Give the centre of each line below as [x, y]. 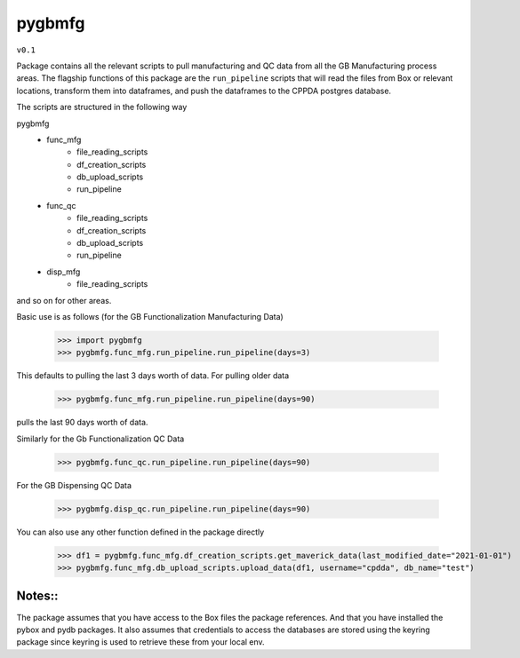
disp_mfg [64, 272]
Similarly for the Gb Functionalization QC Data [100, 439]
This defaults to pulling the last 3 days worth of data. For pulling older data [153, 376]
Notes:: [37, 596]
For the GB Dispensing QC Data [74, 485]
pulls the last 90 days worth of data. [82, 423]
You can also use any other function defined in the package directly [140, 532]
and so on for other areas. [64, 300]
